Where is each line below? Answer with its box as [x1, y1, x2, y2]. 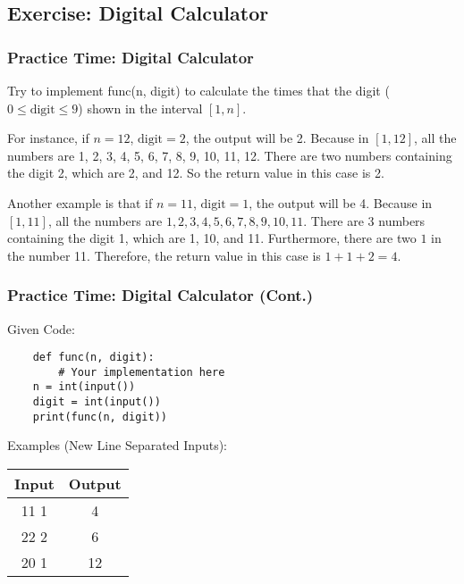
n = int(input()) [32, 380, 136, 394]
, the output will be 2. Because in [185, 129, 369, 147]
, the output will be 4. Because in [249, 193, 433, 212]
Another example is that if [7, 193, 153, 212]
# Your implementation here [58, 365, 225, 379]
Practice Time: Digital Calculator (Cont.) [7, 284, 314, 306]
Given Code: [7, 319, 75, 338]
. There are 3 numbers [303, 211, 426, 229]
